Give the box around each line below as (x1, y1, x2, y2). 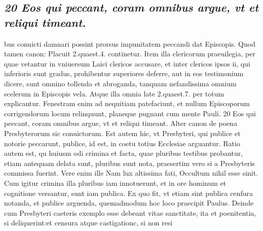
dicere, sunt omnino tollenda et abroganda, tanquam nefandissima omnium (4, 78, 237, 88)
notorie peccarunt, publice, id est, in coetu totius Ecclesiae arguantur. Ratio (4, 138, 240, 148)
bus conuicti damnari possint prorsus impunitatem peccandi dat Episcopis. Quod (4, 38, 255, 49)
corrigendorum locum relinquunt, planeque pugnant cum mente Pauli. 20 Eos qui (4, 108, 256, 118)
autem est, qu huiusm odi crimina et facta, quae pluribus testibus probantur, (4, 148, 243, 158)
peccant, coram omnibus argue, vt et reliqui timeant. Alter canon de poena (4, 118, 237, 128)
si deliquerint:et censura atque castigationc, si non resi (4, 217, 173, 228)
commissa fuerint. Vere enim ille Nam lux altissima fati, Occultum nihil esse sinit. (4, 168, 258, 178)
